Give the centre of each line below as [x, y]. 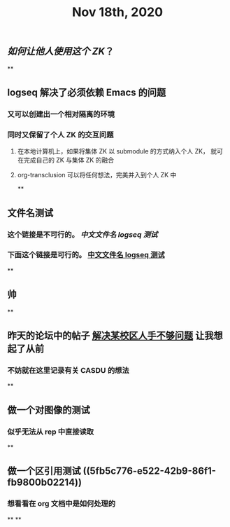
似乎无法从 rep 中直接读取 [51, 432]
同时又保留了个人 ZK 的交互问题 [60, 135]
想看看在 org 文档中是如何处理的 [62, 504]
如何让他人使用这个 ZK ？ [61, 52]
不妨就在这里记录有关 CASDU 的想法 [68, 370]
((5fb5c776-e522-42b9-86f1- [150, 471]
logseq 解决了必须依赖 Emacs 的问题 [87, 93]
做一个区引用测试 [44, 471]
